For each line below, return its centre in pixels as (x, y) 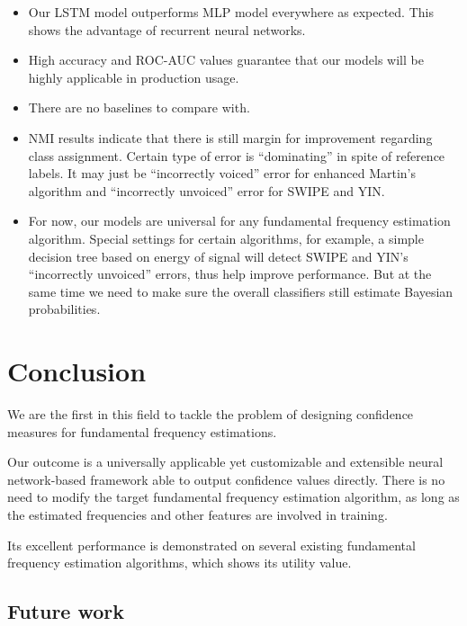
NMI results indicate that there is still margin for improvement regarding (230, 137)
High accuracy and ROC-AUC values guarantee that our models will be (226, 60)
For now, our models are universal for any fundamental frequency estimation (239, 221)
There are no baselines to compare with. (139, 107)
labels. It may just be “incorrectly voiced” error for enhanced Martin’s (222, 173)
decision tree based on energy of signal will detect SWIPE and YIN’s (218, 256)
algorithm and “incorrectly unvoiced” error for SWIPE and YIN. (207, 190)
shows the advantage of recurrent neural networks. (167, 29)
